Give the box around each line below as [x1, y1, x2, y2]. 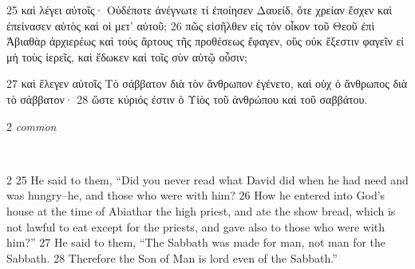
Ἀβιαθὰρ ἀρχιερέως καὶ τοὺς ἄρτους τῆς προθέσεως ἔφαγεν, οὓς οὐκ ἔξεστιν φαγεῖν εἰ [6, 33, 405, 49]
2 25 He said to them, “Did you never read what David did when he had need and [6, 171, 409, 188]
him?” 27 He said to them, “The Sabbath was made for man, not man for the [6, 234, 386, 251]
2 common [6, 117, 57, 134]
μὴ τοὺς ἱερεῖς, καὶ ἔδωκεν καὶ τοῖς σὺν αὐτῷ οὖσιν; [6, 48, 247, 65]
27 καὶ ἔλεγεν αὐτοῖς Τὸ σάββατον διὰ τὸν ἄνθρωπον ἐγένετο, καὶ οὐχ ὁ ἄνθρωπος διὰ [6, 75, 408, 92]
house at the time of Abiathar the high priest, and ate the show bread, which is [6, 202, 396, 219]
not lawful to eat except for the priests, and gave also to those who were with [6, 218, 385, 235]
